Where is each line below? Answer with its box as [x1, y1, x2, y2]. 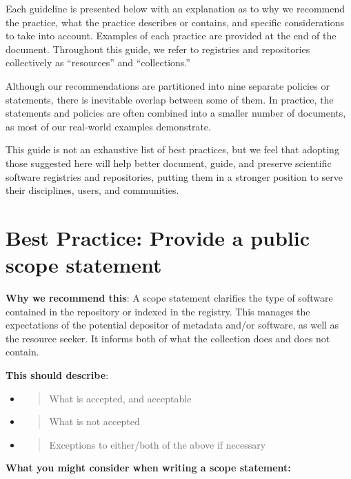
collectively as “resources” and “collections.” [6, 55, 190, 70]
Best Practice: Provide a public [6, 223, 310, 251]
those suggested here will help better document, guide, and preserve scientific [6, 155, 332, 170]
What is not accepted [49, 414, 140, 429]
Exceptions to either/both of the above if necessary [49, 437, 266, 451]
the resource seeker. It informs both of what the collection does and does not [6, 331, 330, 345]
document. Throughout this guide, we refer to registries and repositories [6, 41, 310, 56]
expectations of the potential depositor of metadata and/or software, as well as [6, 317, 339, 332]
